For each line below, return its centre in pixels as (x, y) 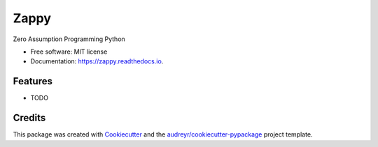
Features (33, 81)
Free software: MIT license (69, 52)
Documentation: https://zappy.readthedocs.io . (97, 61)
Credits (29, 118)
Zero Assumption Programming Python (69, 39)
